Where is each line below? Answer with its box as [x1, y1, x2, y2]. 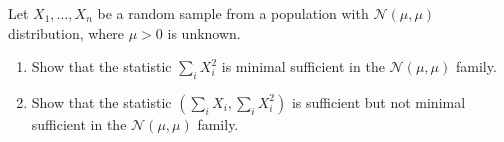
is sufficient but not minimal [291, 91, 466, 112]
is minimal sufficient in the [221, 56, 385, 77]
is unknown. [167, 22, 241, 43]
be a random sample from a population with [97, 3, 369, 23]
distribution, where [8, 22, 125, 43]
